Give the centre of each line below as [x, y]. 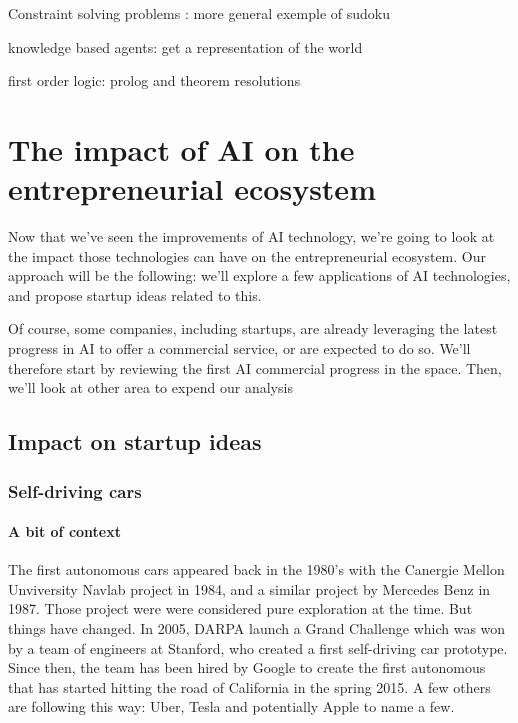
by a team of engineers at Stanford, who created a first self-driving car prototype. [258, 647]
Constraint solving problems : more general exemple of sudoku [199, 13]
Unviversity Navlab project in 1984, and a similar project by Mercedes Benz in [249, 588]
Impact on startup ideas [135, 441]
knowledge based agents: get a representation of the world [185, 46]
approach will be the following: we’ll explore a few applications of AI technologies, [259, 275]
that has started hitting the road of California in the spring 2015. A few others [249, 686]
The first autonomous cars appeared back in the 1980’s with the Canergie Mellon [256, 569]
